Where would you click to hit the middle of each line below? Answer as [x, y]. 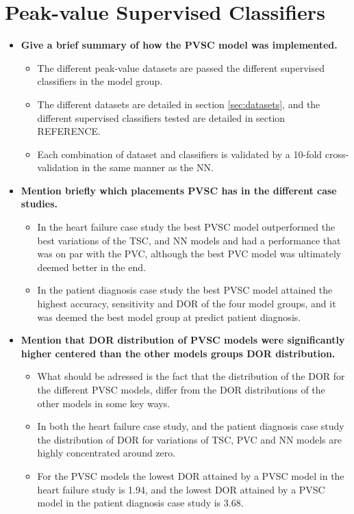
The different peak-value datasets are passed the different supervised [181, 67]
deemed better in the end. [91, 267]
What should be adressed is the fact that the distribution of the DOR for [191, 376]
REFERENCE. [69, 131]
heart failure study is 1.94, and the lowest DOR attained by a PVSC [181, 489]
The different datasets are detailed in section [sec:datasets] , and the [179, 104]
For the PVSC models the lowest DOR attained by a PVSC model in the [191, 475]
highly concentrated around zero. [106, 453]
